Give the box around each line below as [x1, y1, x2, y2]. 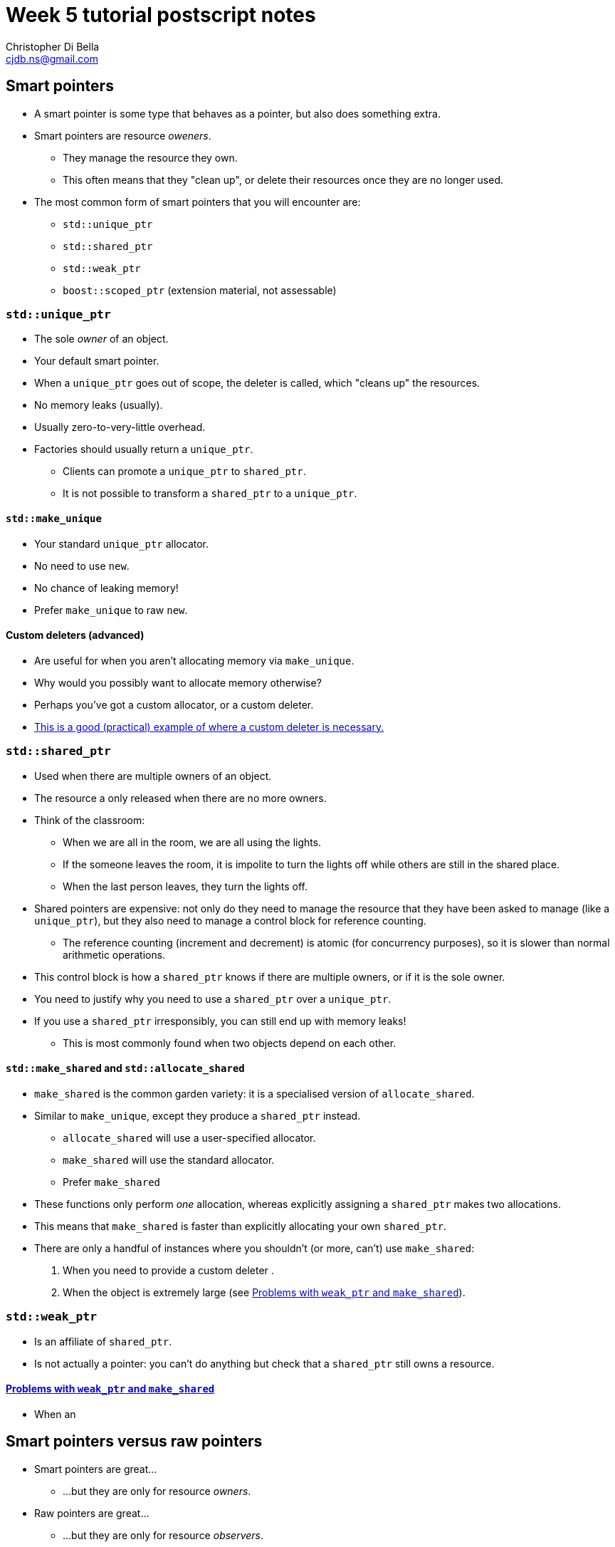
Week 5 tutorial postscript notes [6, 3, 316, 27]
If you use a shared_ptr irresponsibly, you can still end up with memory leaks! [34, 1014, 406, 1027]
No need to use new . [34, 559, 130, 572]
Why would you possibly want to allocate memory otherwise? [34, 676, 322, 689]
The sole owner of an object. [34, 333, 169, 345]
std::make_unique [6, 512, 102, 524]
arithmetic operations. [63, 948, 166, 961]
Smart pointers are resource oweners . [34, 129, 211, 142]
